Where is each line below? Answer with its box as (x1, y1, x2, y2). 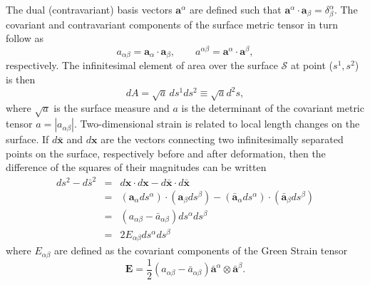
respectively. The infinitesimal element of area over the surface (6, 58, 278, 73)
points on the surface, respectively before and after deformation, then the (6, 145, 326, 160)
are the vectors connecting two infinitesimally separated (101, 132, 344, 147)
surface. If (6, 132, 49, 147)
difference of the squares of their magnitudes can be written (6, 160, 267, 175)
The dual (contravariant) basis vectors (6, 2, 173, 16)
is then (6, 72, 36, 87)
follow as (6, 31, 43, 46)
